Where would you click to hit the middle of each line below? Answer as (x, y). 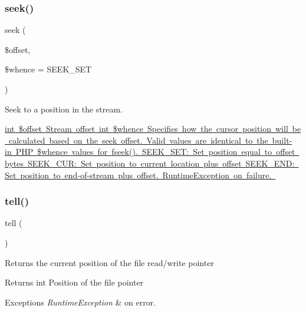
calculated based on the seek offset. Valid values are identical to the (138, 140)
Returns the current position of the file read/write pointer (109, 262)
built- (282, 140)
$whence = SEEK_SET (48, 69)
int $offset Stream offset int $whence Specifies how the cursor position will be (153, 129)
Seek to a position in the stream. (64, 109)
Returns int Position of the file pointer (74, 282)
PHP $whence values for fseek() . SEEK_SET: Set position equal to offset (155, 152)
